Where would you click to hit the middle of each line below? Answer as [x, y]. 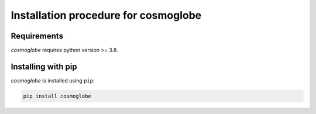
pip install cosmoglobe [57, 96]
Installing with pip [44, 66]
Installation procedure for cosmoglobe [106, 15]
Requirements [37, 36]
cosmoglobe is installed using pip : [53, 80]
